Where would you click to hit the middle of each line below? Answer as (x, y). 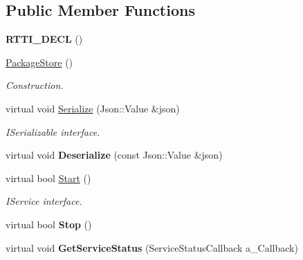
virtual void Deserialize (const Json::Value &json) (114, 155)
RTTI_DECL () (44, 39)
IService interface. (44, 201)
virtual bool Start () (48, 178)
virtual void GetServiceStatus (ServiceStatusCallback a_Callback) (152, 247)
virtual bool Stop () (49, 224)
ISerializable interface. (53, 131)
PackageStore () (39, 62)
